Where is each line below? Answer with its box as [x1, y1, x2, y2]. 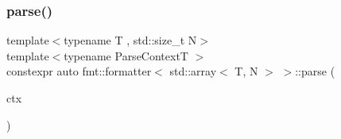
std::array [169, 63, 217, 79]
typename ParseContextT [64, 47, 188, 64]
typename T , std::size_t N [64, 32, 197, 48]
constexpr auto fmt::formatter [6, 63, 152, 79]
